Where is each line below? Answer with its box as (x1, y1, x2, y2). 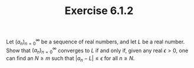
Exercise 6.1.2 (64, 4, 134, 18)
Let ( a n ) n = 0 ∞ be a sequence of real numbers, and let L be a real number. (6, 37, 185, 46)
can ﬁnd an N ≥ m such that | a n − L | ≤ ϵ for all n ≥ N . (6, 55, 135, 63)
